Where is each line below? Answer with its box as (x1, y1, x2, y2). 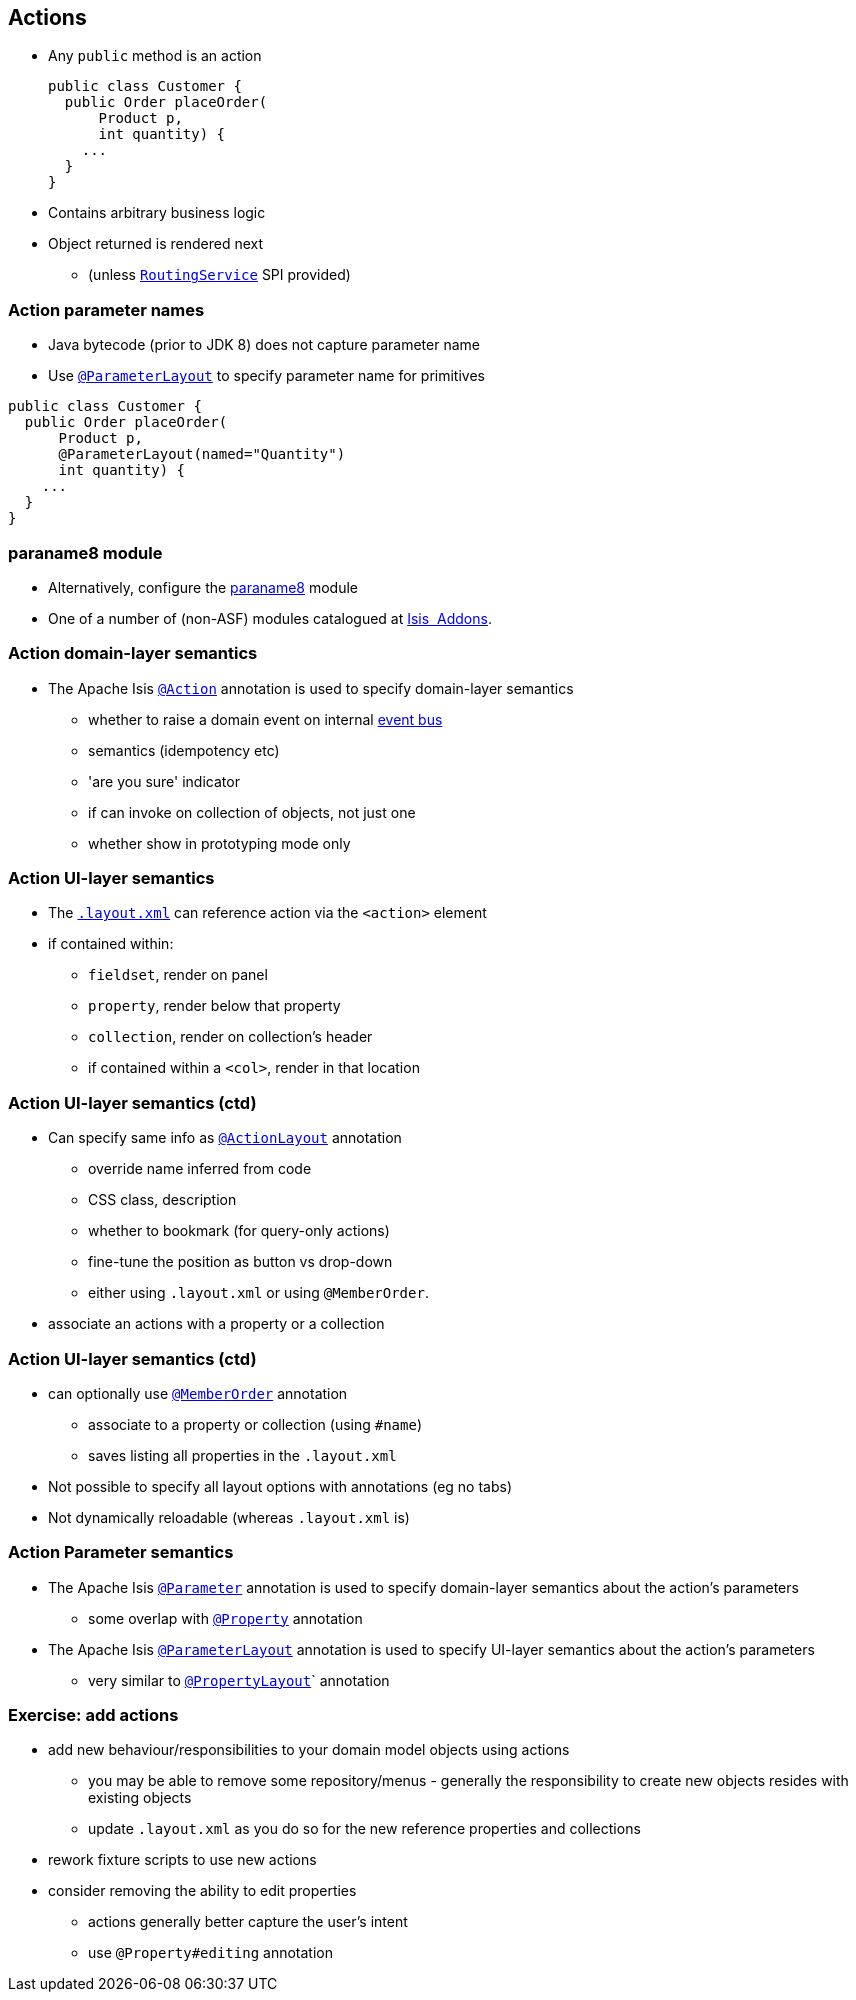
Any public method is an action (48, 47, 262, 65)
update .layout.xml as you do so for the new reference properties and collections (88, 1820, 641, 1838)
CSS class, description (88, 1191, 237, 1209)
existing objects (88, 1789, 192, 1807)
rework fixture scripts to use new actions (48, 1851, 317, 1869)
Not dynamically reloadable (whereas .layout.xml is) (48, 1508, 410, 1526)
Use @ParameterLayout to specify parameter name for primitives (48, 367, 485, 385)
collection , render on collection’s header (88, 1028, 373, 1046)
